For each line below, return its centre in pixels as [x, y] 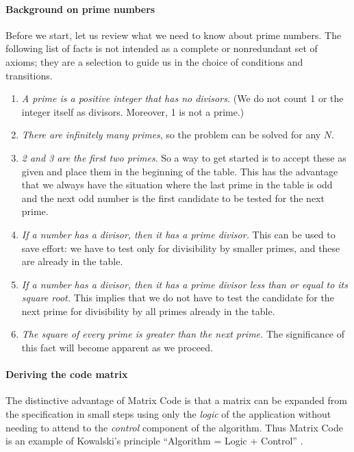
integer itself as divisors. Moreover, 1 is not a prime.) [133, 111]
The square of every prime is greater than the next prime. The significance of [183, 334]
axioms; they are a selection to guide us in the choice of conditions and [154, 61]
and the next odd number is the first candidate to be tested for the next [173, 198]
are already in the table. [72, 261]
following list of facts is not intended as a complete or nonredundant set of [162, 48]
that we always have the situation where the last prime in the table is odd [177, 185]
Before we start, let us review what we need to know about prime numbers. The [174, 35]
